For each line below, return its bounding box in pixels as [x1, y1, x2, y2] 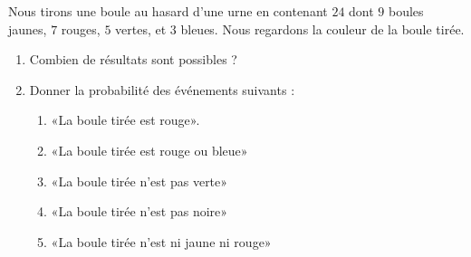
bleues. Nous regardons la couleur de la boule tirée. [180, 19, 465, 38]
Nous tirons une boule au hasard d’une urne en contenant [8, 2, 328, 20]
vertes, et [115, 19, 167, 38]
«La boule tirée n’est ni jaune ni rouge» [51, 232, 272, 251]
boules [389, 2, 424, 20]
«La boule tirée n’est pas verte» [51, 171, 228, 190]
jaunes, [8, 19, 47, 38]
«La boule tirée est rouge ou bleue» [51, 140, 248, 159]
